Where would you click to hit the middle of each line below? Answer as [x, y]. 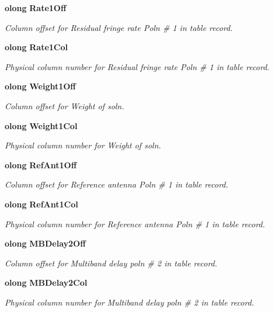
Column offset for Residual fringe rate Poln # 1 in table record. [119, 27]
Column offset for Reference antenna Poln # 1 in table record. [117, 184]
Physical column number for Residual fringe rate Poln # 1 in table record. [137, 66]
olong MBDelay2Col [46, 282]
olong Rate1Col [36, 47]
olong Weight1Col [41, 125]
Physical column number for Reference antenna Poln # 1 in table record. [135, 223]
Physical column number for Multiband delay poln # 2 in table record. [129, 302]
